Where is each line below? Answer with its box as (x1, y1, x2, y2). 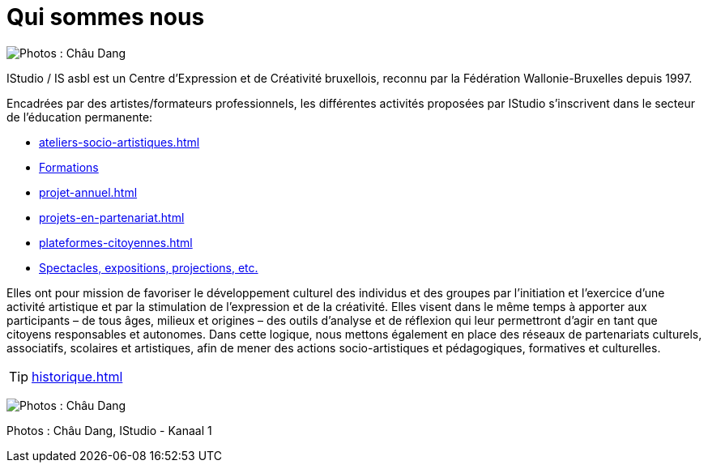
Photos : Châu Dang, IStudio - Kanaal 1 (6, 423, 212, 437)
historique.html (32, 368, 123, 385)
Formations (39, 160, 99, 174)
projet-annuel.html (39, 185, 138, 199)
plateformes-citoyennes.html (39, 235, 193, 249)
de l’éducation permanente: (6, 109, 153, 124)
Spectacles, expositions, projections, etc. (39, 260, 258, 275)
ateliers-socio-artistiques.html (39, 134, 200, 149)
